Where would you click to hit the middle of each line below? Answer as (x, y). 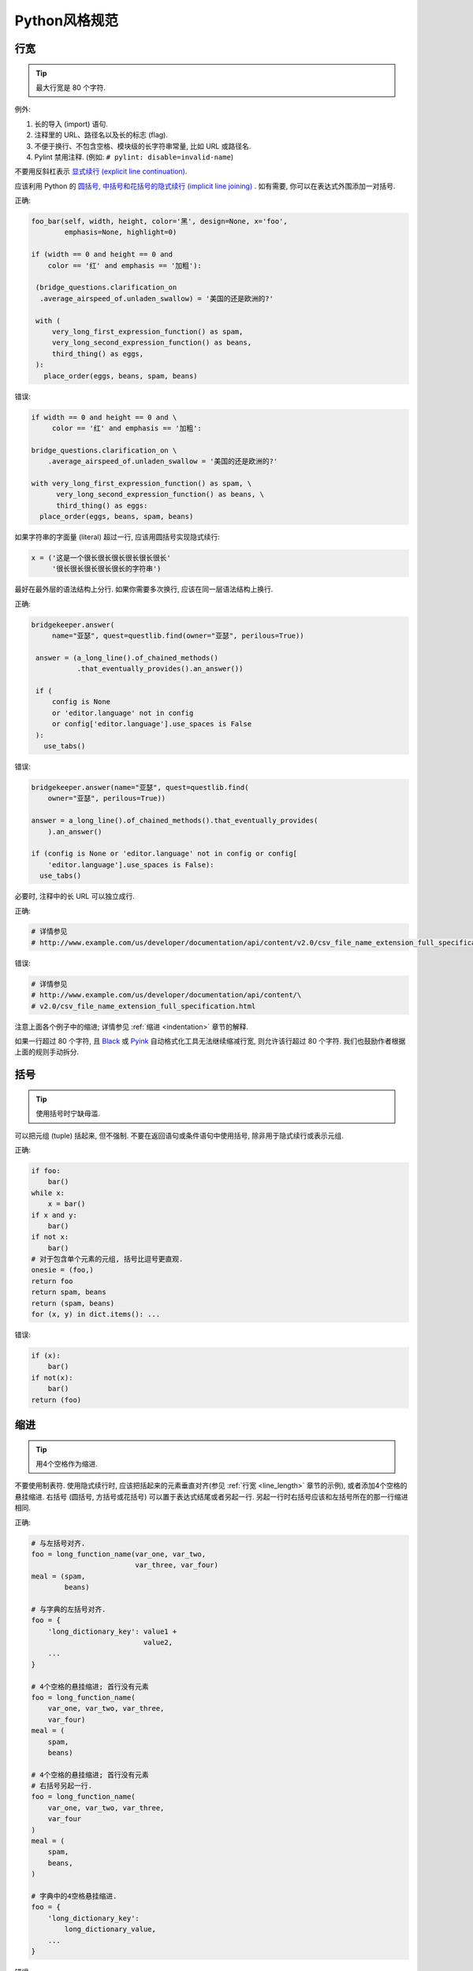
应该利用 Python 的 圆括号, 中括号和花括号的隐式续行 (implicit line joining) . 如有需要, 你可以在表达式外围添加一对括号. (205, 186)
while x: (48, 1193)
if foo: (46, 1170)
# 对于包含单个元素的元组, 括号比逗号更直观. (107, 1259)
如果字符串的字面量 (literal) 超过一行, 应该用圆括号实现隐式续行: (117, 537)
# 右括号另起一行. (61, 1786)
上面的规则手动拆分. (47, 1052)
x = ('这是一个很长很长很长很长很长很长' (101, 557)
